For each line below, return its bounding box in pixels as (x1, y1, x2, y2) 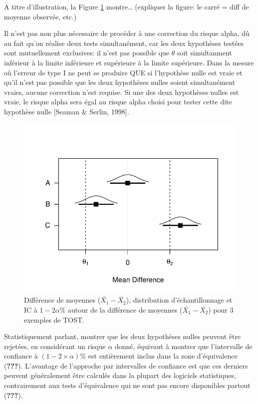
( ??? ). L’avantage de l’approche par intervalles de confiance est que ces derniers (4, 360, 248, 371)
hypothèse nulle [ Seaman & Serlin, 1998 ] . (4, 106, 129, 116)
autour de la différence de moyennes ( (67, 304, 183, 315)
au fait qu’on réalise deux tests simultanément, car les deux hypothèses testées (4, 37, 244, 48)
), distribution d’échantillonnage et (126, 295, 233, 305)
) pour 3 (208, 304, 234, 315)
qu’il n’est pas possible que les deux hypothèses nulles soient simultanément (4, 77, 236, 87)
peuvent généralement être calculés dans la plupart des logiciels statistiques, (4, 370, 236, 381)
